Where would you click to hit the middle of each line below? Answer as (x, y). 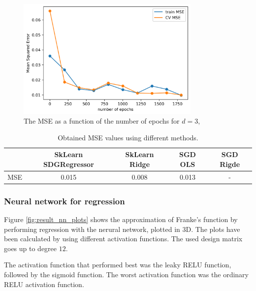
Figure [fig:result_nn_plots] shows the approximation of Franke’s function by (121, 219)
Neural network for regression (64, 201)
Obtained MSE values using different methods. (128, 137)
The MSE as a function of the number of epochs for (102, 121)
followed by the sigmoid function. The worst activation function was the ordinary (126, 275)
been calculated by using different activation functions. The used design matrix (123, 239)
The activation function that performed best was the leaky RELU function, (118, 265)
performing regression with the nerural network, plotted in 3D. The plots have (122, 229)
